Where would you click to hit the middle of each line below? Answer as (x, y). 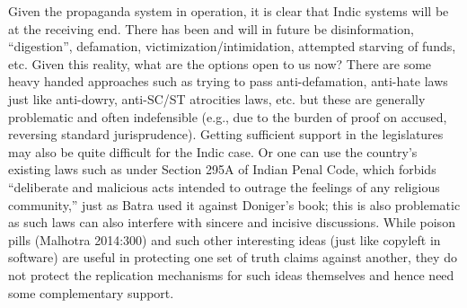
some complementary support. (91, 292)
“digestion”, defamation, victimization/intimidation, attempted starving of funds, (232, 46)
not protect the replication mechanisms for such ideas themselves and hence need (231, 274)
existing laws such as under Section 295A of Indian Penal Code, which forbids (222, 169)
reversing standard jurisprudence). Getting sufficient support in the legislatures (226, 134)
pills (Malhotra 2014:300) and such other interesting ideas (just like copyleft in (225, 239)
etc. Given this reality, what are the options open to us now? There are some (220, 63)
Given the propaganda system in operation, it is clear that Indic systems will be (229, 11)
